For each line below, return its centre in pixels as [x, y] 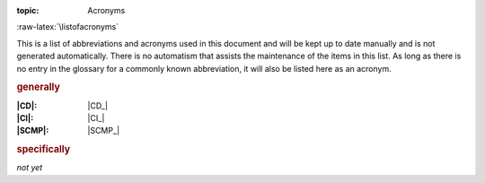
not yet [30, 168]
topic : [28, 10]
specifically [44, 150]
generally [38, 87]
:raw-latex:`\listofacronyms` [68, 27]
